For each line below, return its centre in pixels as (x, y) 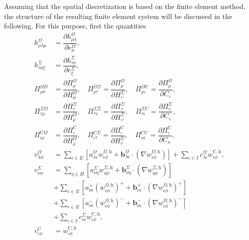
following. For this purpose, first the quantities (75, 26)
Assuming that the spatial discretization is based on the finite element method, (125, 6)
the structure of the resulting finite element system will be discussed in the (118, 16)
